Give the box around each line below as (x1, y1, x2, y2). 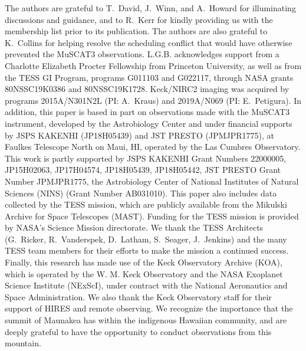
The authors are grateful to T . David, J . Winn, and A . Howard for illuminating (5, 2, 296, 14)
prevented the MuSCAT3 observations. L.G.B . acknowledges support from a (5, 48, 279, 60)
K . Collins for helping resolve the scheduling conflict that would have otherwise (5, 36, 292, 48)
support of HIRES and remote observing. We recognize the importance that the (5, 302, 293, 314)
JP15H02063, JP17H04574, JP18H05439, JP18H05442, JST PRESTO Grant (5, 163, 281, 176)
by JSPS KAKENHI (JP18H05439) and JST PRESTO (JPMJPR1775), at (5, 129, 275, 141)
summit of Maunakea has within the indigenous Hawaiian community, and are (5, 314, 287, 326)
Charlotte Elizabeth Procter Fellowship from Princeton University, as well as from (5, 59, 302, 71)
